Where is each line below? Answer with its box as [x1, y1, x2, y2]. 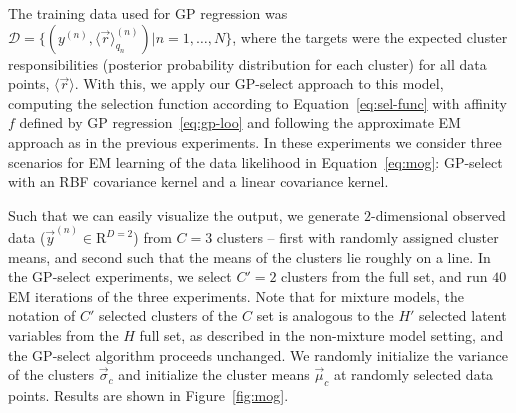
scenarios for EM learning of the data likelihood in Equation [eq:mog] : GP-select [8, 151, 503, 172]
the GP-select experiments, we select [8, 266, 232, 287]
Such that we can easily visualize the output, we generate [8, 204, 360, 225]
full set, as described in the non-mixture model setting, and [139, 324, 504, 345]
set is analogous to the [256, 305, 394, 326]
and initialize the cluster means [118, 364, 310, 385]
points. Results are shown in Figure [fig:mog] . [8, 384, 289, 405]
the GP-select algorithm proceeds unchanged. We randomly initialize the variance [8, 344, 508, 365]
